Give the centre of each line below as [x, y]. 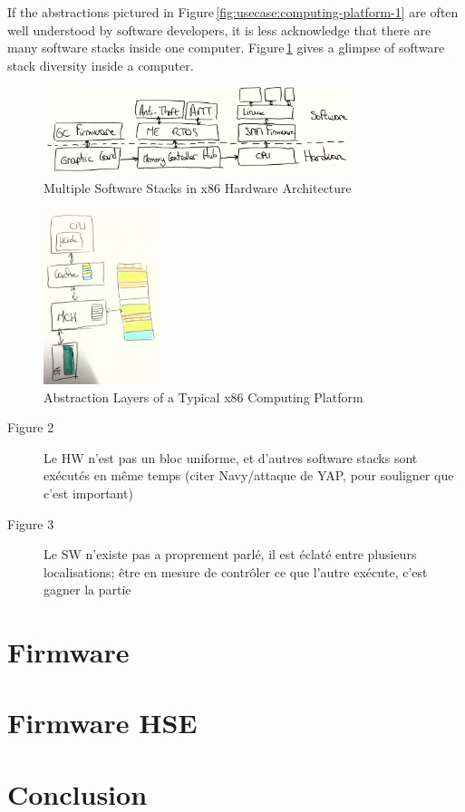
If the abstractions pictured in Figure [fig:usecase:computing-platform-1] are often [233, 12]
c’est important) [88, 493]
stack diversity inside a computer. [101, 65]
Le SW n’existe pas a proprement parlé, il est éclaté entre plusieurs [230, 554]
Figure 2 [31, 427]
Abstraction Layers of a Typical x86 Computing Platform [203, 396]
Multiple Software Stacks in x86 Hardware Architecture [198, 188]
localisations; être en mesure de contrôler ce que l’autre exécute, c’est [236, 571]
